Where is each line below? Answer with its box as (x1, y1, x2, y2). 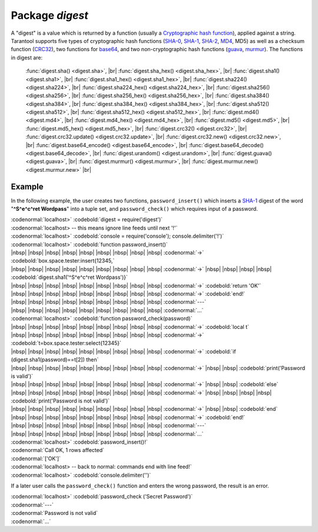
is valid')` (11, 373, 34, 380)
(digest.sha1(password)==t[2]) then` (11, 356, 99, 363)
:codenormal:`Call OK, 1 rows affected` (11, 447, 104, 454)
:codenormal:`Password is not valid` (11, 510, 98, 517)
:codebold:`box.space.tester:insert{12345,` (11, 257, 115, 264)
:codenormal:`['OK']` (11, 455, 61, 462)
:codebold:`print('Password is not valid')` (11, 397, 110, 404)
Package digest (11, 9, 88, 22)
